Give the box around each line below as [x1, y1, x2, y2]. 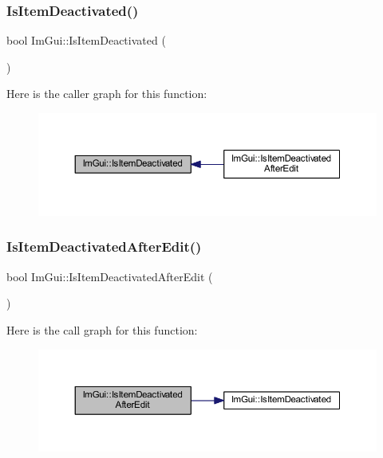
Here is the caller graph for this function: [6, 85, 207, 102]
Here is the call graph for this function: [6, 321, 198, 338]
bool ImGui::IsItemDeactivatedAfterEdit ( [6, 268, 213, 284]
